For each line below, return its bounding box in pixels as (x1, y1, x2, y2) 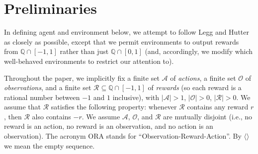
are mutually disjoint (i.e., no (163, 111, 253, 121)
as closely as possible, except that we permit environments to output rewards (4, 36, 239, 47)
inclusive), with (112, 92, 160, 102)
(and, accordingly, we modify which (145, 46, 253, 56)
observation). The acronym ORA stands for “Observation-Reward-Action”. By (4, 131, 242, 141)
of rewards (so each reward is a (148, 82, 242, 93)
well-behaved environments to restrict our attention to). (4, 55, 174, 66)
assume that (4, 102, 41, 112)
